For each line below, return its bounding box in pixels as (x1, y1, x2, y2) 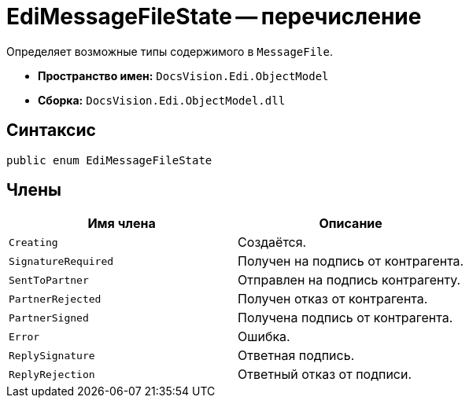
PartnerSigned (9, 311, 89, 324)
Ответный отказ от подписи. (238, 366, 412, 383)
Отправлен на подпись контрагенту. (238, 272, 461, 288)
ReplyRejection (9, 368, 95, 380)
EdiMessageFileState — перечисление (6, 3, 422, 30)
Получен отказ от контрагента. (238, 291, 428, 307)
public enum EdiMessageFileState (6, 153, 212, 167)
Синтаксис (6, 120, 96, 141)
